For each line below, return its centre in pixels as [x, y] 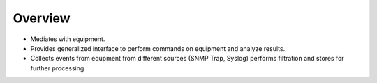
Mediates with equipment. [68, 39]
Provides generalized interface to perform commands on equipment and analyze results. [158, 48]
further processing [57, 68]
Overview [42, 18]
